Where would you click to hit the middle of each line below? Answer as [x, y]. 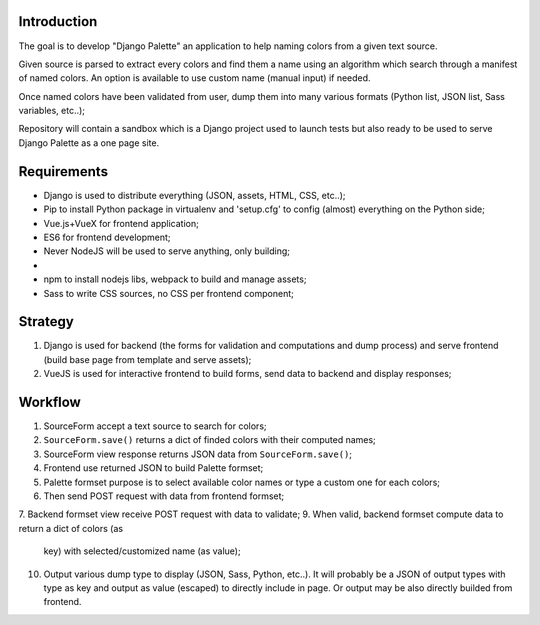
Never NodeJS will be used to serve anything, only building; [166, 251]
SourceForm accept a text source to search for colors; [155, 426]
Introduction [58, 21]
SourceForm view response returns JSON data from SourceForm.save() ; [198, 454]
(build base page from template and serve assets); [147, 359]
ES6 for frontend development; [107, 237]
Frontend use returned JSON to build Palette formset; [153, 468]
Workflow [50, 402]
